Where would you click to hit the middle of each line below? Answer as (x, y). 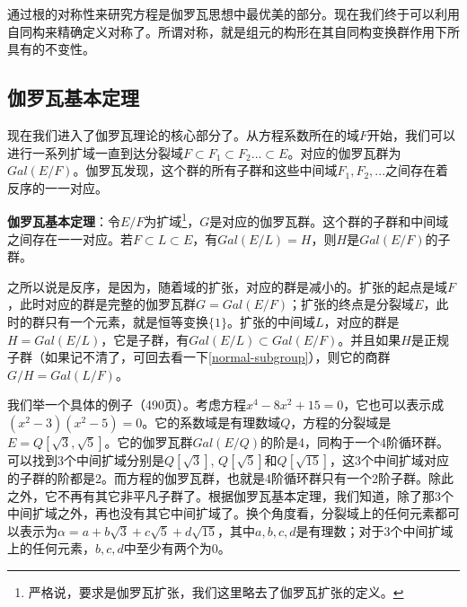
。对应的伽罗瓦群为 (344, 152)
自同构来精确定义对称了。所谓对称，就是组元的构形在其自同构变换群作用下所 (233, 31)
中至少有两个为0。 (177, 548)
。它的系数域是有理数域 (211, 422)
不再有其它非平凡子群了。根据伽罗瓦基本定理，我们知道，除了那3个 (255, 495)
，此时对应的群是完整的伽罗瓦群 (101, 304)
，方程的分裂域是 (341, 422)
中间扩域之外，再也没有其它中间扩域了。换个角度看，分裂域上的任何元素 (221, 513)
